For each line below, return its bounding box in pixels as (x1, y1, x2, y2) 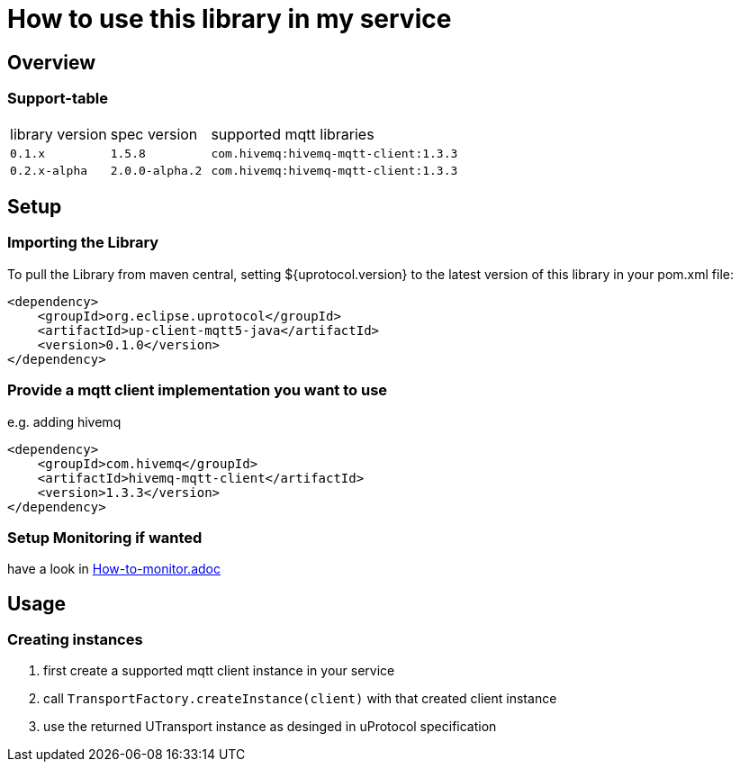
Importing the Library (7, 233, 159, 252)
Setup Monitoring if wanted (7, 528, 203, 547)
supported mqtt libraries (211, 124, 375, 143)
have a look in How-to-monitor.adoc (7, 561, 221, 577)
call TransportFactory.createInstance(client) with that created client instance (43, 691, 557, 707)
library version (10, 124, 107, 143)
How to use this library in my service (7, 4, 452, 34)
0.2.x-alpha (10, 163, 88, 177)
